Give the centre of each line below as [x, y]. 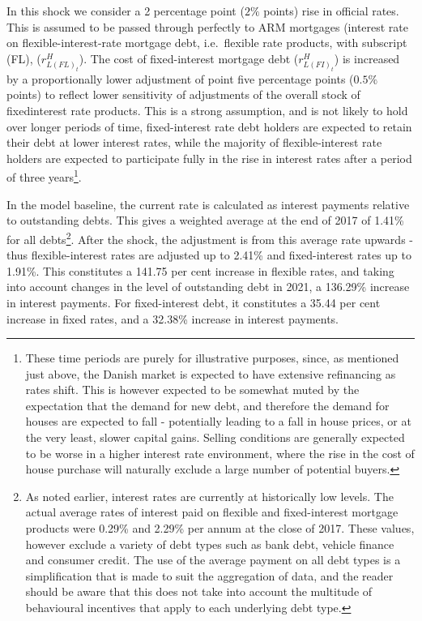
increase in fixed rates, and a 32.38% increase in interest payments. [173, 318]
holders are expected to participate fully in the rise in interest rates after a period [209, 158]
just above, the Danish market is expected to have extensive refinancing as [211, 373]
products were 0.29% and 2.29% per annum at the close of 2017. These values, [220, 528]
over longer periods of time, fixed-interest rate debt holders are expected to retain [209, 126]
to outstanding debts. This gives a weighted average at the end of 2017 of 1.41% [205, 220]
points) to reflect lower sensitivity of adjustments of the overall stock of [183, 94]
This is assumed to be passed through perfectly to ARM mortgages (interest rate [208, 26]
